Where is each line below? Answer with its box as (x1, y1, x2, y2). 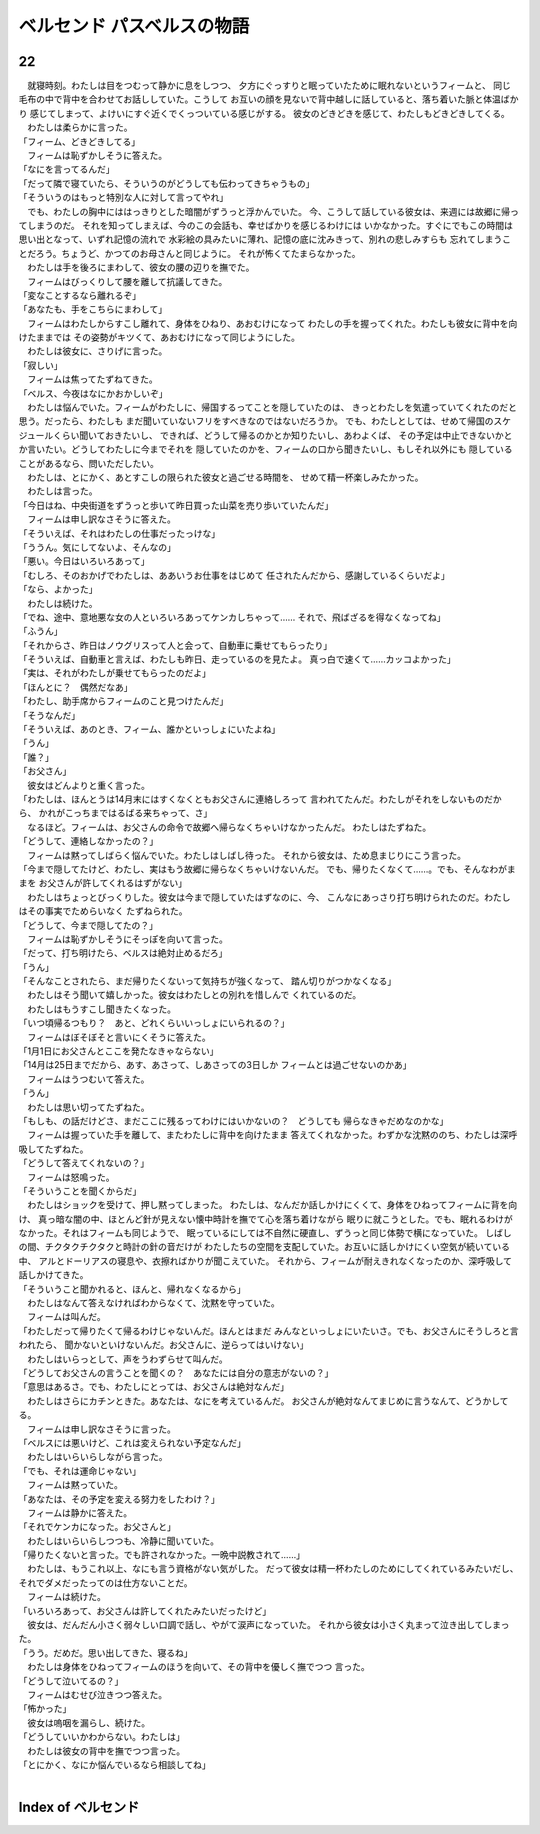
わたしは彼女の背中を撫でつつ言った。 (26, 1745, 185, 1757)
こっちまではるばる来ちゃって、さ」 (64, 807, 213, 819)
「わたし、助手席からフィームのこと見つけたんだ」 (18, 695, 229, 707)
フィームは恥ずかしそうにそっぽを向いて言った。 (26, 933, 229, 945)
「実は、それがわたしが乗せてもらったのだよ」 (18, 667, 212, 679)
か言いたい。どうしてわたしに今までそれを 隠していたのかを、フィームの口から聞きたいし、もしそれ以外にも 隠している (18, 443, 513, 455)
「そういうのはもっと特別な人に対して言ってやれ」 (18, 191, 229, 204)
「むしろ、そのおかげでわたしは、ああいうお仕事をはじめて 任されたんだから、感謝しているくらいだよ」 (18, 569, 450, 581)
